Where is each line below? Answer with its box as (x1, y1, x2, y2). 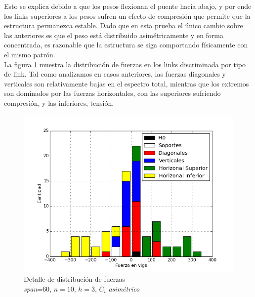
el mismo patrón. (4, 49, 55, 59)
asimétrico (108, 283, 140, 294)
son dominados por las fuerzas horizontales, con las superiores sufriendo (4, 88, 221, 98)
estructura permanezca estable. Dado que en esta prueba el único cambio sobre (4, 20, 243, 31)
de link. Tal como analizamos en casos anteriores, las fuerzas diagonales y (4, 69, 226, 79)
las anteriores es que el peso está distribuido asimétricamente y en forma (4, 30, 224, 40)
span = (24, 283, 43, 294)
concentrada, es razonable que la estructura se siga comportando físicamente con (4, 40, 248, 50)
